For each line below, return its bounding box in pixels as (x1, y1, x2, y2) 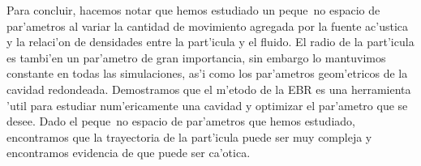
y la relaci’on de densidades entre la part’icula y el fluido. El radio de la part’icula (6, 33, 415, 50)
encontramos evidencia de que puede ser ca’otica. (6, 144, 251, 161)
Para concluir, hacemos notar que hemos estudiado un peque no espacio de (6, 2, 380, 18)
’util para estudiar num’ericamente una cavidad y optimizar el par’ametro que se (6, 96, 408, 113)
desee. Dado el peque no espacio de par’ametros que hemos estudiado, (6, 113, 355, 130)
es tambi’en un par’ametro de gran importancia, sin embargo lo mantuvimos (6, 49, 386, 66)
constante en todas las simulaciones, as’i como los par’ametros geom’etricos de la (6, 65, 408, 82)
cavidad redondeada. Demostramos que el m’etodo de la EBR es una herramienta (6, 80, 411, 97)
